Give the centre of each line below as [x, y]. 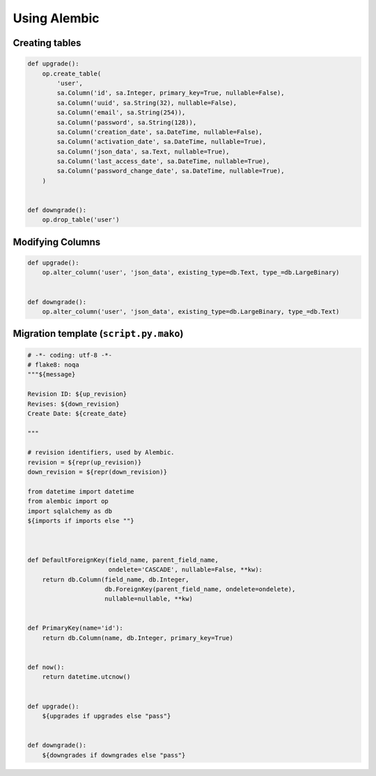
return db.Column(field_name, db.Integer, [116, 579]
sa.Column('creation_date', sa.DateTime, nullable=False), [160, 132]
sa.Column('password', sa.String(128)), [127, 122]
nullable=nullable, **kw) [149, 599]
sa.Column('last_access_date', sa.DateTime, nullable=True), [163, 161]
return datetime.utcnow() [86, 677]
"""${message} [52, 374]
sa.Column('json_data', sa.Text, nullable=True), [143, 151]
